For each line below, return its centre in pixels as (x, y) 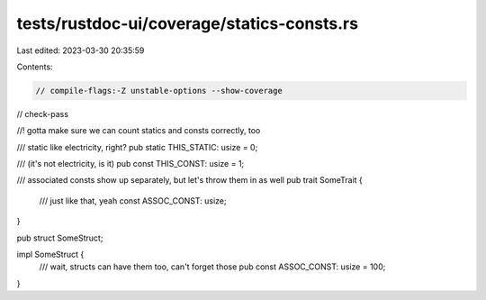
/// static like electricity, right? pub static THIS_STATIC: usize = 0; (137, 147)
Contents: (35, 67)
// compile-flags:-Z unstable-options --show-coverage (159, 91)
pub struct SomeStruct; (60, 238)
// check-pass (43, 114)
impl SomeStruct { (50, 255)
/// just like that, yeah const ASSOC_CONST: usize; (133, 200)
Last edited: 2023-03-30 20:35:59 (81, 50)
